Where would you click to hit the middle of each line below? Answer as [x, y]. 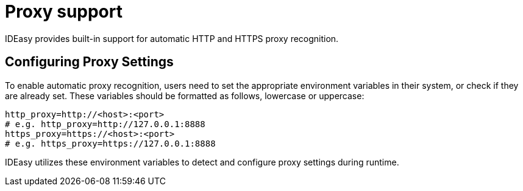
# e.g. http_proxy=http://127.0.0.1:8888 [105, 124]
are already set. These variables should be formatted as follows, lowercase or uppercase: [185, 95]
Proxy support [64, 12]
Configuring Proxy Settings [89, 62]
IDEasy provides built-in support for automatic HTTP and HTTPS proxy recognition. [172, 38]
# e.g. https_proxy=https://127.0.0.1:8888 [110, 143]
